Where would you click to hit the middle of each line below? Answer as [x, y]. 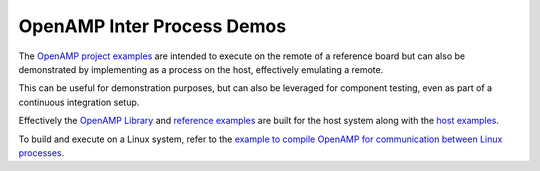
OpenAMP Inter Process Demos [152, 26]
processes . [41, 152]
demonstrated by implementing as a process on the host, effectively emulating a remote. [201, 69]
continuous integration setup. [79, 102]
